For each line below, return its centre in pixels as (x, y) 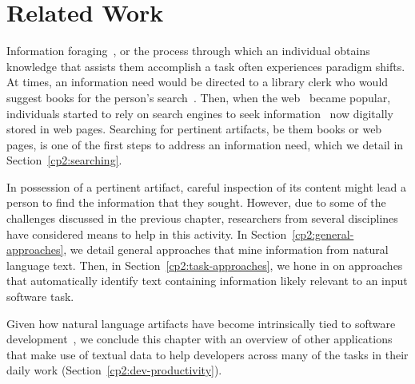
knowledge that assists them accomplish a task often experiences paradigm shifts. (206, 66)
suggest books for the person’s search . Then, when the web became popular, (199, 97)
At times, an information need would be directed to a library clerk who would (198, 82)
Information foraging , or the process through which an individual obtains (188, 51)
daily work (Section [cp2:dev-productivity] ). (114, 370)
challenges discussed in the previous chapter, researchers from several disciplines (202, 218)
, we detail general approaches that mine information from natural (226, 249)
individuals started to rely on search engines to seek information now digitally (200, 113)
